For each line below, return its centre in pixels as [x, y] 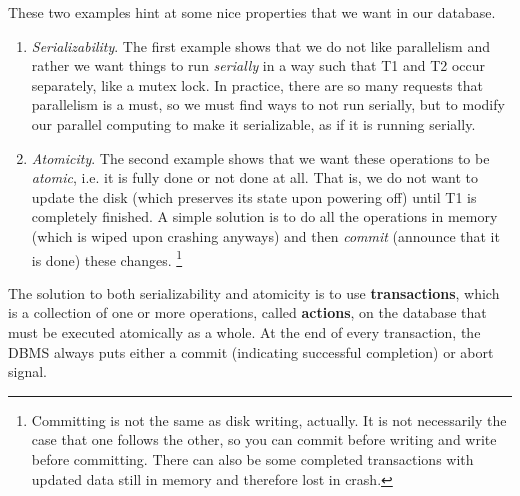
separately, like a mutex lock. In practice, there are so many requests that [257, 84]
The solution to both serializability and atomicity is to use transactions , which [254, 292]
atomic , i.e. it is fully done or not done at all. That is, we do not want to [254, 177]
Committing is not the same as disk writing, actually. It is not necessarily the [269, 419]
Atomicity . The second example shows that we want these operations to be [260, 157]
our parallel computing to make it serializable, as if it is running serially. [253, 123]
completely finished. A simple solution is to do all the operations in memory [264, 216]
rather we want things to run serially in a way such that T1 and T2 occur [258, 65]
